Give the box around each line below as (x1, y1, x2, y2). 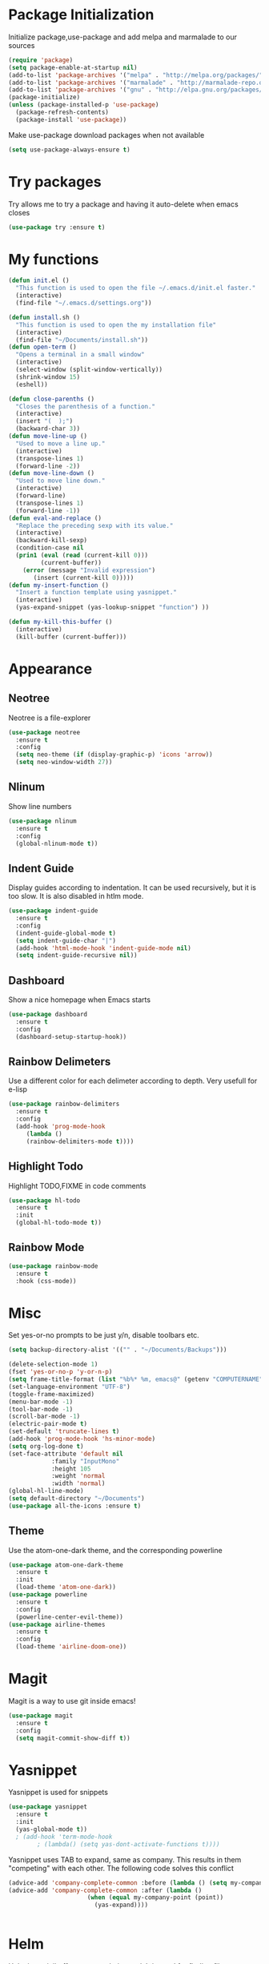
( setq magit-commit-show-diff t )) (15, 1734, 130, 1742)
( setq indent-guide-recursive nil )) (15, 952, 138, 960)
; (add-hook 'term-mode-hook (15, 1833, 113, 1841)
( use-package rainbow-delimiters (8, 1100, 120, 1109)
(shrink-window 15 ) (15, 372, 81, 381)
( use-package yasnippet (8, 1803, 88, 1811)
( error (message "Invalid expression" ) (22, 566, 156, 574)
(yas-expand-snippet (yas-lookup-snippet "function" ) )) (15, 603, 210, 612)
